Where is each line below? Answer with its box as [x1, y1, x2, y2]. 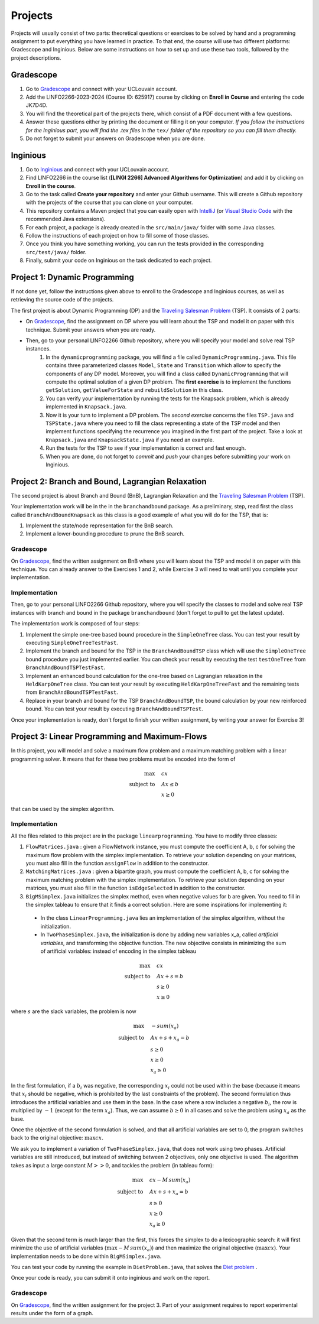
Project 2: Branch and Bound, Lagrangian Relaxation [11, 476, 207, 486]
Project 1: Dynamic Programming [11, 272, 134, 282]
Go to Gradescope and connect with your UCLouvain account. [25, 85, 177, 92]
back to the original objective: [11, 1134, 83, 1141]
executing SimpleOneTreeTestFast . [25, 639, 118, 646]
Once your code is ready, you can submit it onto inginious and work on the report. [11, 1274, 210, 1281]
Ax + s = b [157, 973, 184, 980]
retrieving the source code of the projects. [11, 296, 114, 303]
